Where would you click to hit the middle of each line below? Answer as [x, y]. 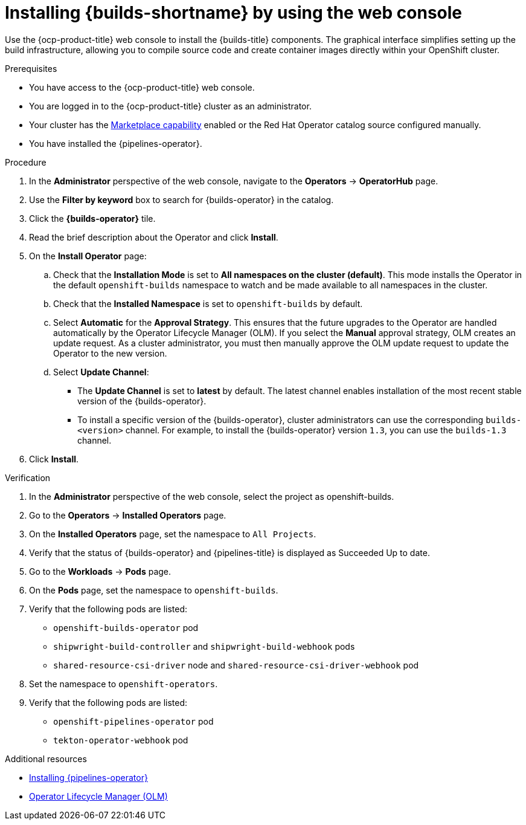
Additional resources [46, 759]
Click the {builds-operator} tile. [92, 218]
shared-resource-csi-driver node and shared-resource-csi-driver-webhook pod [236, 665]
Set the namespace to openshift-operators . [123, 684]
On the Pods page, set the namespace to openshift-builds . [154, 590]
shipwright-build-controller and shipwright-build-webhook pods [204, 646]
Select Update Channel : [101, 372]
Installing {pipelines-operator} [88, 777]
